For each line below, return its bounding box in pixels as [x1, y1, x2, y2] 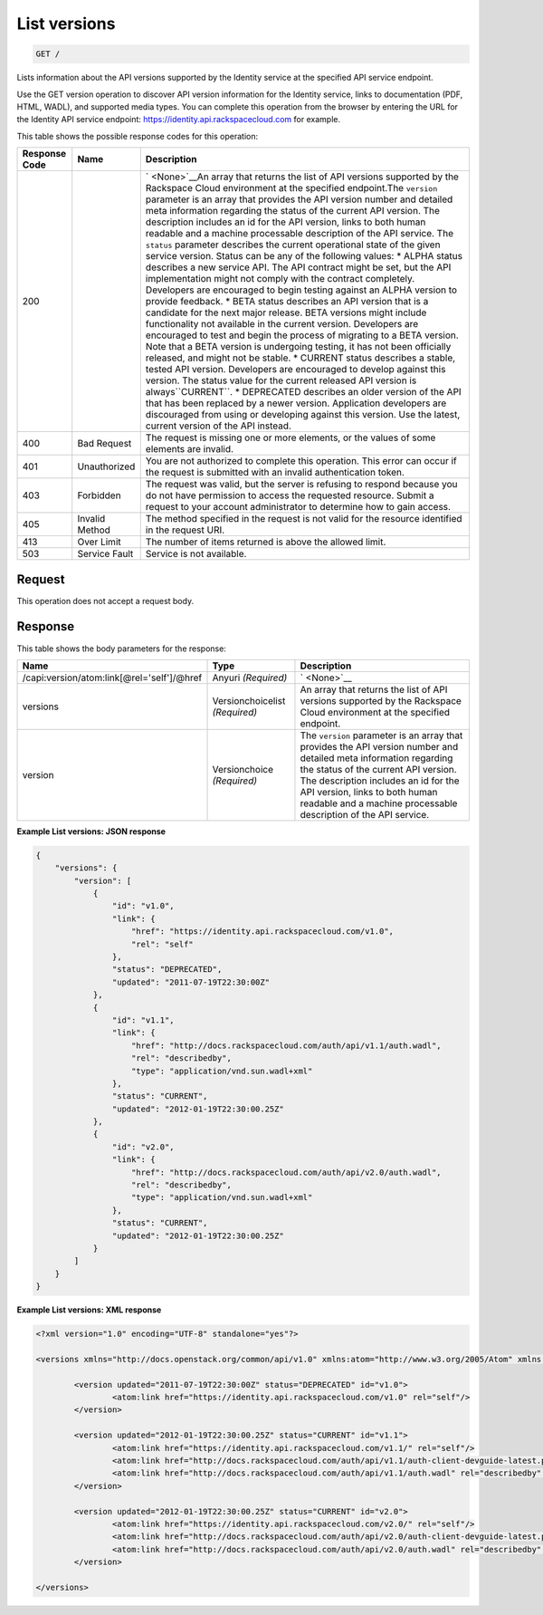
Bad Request [77, 437, 132, 450]
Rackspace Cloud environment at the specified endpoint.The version [145, 182, 438, 195]
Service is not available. [145, 548, 247, 561]
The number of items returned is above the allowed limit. [145, 535, 386, 548]
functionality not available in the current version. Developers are [145, 318, 419, 331]
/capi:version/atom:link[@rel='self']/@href [22, 671, 203, 684]
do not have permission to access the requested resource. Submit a [145, 489, 434, 502]
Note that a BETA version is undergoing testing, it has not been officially [145, 341, 452, 353]
